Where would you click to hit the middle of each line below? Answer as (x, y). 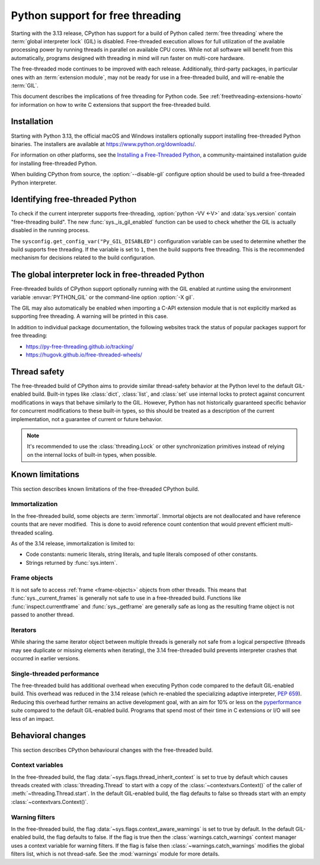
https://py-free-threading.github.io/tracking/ (80, 346)
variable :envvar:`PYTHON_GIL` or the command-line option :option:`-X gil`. (103, 297)
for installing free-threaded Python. (54, 163)
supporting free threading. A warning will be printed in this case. (89, 316)
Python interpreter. (34, 182)
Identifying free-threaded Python (74, 200)
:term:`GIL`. (25, 85)
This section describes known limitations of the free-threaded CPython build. (105, 489)
